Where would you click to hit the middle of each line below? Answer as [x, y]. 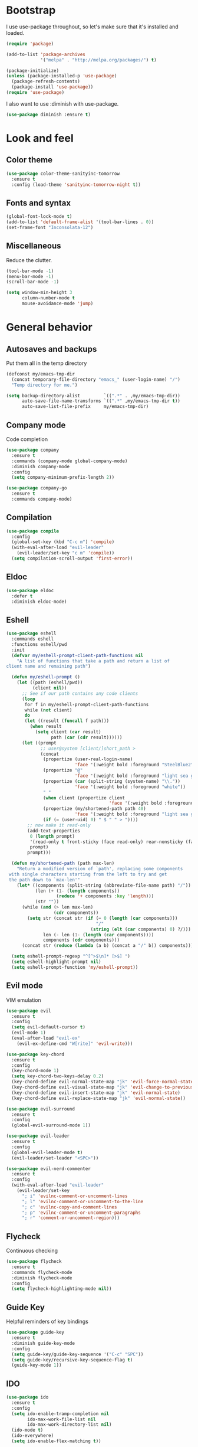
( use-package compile [33, 531]
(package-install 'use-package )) [52, 87]
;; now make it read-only [59, 825]
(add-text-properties [54, 831]
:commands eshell [33, 639]
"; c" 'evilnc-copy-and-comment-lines [69, 1207]
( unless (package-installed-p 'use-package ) [62, 76]
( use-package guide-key [35, 1332]
